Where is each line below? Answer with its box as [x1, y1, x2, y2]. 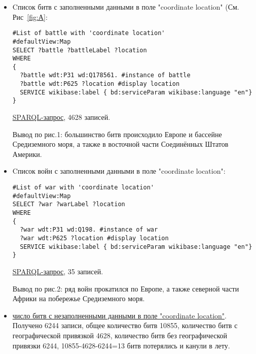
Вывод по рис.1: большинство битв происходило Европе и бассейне [12, 128, 222, 139]
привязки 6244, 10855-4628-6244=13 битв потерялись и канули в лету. [12, 340, 230, 350]
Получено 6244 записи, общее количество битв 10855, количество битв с [12, 320, 238, 331]
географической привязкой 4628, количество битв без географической [12, 330, 228, 340]
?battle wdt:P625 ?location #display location [20, 80, 180, 88]
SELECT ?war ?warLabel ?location [12, 201, 125, 208]
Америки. [12, 148, 42, 159]
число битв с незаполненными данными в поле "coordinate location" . [12, 310, 227, 320]
